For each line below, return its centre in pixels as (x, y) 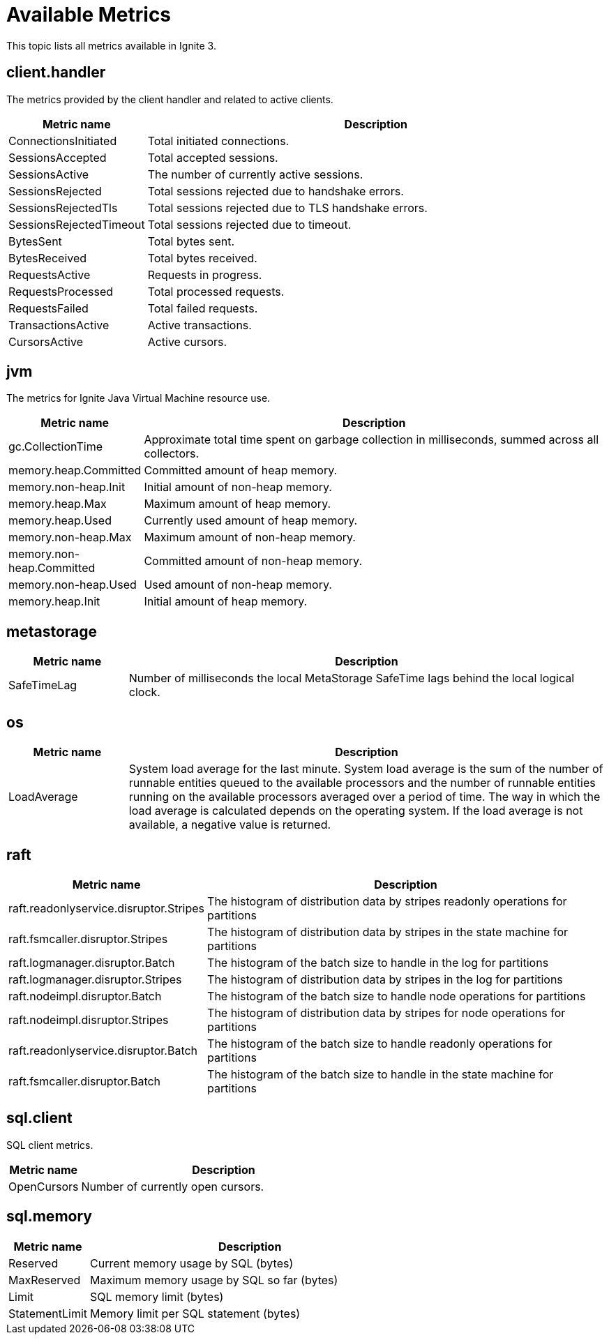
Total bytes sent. (191, 241)
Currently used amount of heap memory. (251, 521)
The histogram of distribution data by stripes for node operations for (386, 1012)
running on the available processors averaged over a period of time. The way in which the (364, 797)
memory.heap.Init (54, 602)
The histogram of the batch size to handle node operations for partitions (397, 996)
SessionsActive (49, 174)
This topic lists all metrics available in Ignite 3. (111, 45)
